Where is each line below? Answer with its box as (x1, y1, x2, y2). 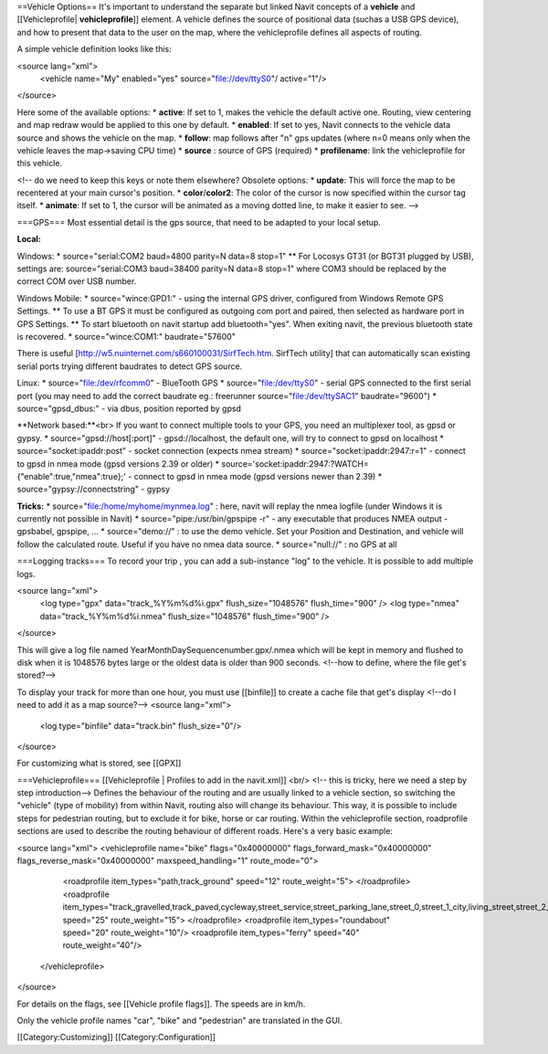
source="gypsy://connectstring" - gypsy (16, 484, 171, 495)
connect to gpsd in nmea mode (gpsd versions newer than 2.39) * (133, 470, 383, 481)
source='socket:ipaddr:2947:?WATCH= (221, 458, 369, 469)
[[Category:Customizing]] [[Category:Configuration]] (16, 1032, 216, 1043)
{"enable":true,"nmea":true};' (16, 470, 127, 481)
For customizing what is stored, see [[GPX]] (16, 758, 182, 769)
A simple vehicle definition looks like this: (16, 44, 173, 55)
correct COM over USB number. (16, 276, 137, 287)
